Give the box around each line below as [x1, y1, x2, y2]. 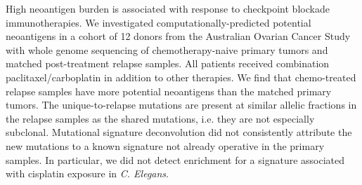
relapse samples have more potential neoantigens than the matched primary [6, 83, 332, 98]
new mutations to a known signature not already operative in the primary [6, 138, 325, 153]
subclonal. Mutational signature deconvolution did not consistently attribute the [6, 125, 352, 139]
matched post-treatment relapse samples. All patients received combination [6, 56, 330, 71]
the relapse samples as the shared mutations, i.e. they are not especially [6, 111, 315, 125]
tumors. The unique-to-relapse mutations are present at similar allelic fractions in [6, 97, 357, 112]
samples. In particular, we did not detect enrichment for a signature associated [6, 152, 345, 167]
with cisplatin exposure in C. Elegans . [6, 166, 169, 181]
